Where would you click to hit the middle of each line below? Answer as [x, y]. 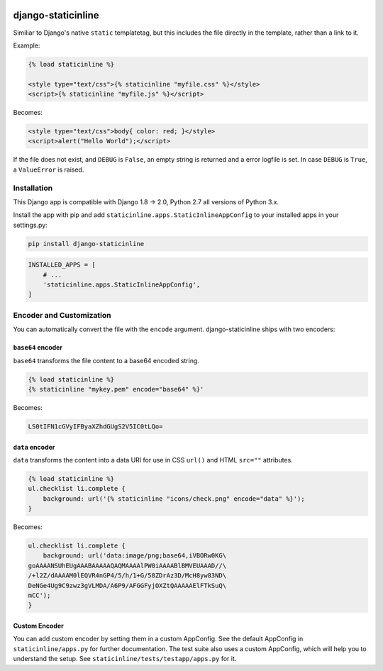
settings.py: [30, 225]
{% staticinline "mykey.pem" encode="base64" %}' [116, 389]
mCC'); [39, 595]
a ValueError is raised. [49, 170]
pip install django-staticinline [86, 244]
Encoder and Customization [62, 315]
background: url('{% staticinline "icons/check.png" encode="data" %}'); [174, 499]
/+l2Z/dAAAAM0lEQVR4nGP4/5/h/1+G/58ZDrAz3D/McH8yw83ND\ [127, 576]
